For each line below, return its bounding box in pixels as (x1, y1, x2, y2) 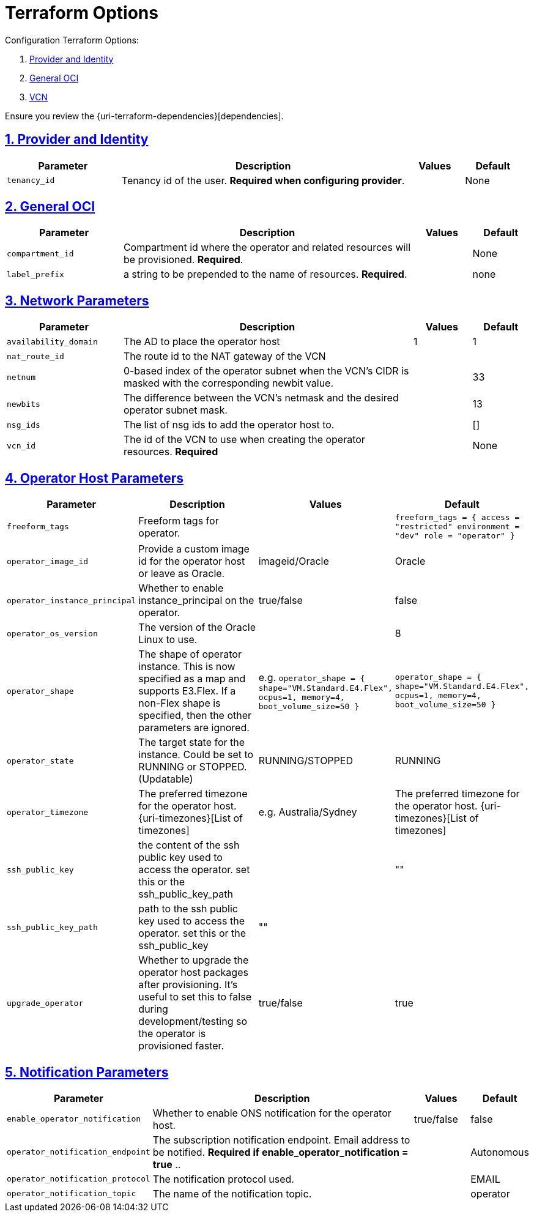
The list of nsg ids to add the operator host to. (123, 419, 335, 431)
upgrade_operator (7, 998, 84, 1008)
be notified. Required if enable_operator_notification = (152, 1145, 409, 1158)
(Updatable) (138, 773, 193, 786)
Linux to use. (138, 633, 198, 646)
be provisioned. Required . (123, 253, 243, 266)
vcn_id (7, 441, 35, 450)
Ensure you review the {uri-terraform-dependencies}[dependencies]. (5, 110, 284, 121)
